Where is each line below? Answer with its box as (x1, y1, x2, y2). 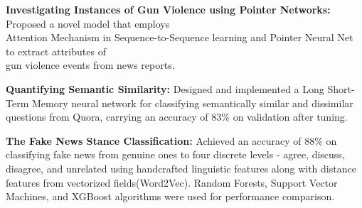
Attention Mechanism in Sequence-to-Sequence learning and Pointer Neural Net (6, 30, 353, 45)
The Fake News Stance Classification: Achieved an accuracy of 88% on (6, 133, 337, 148)
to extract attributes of (6, 43, 106, 58)
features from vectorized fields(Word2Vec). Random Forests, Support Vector (6, 175, 338, 190)
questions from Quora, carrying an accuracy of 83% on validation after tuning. (6, 109, 348, 124)
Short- (327, 81, 355, 96)
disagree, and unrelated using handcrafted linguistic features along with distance (6, 160, 356, 175)
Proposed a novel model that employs (6, 16, 170, 31)
